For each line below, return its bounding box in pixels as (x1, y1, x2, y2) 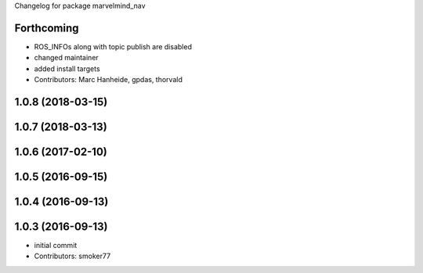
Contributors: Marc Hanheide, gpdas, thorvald (34, 75, 183, 84)
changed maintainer (34, 53, 99, 63)
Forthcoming (14, 21, 79, 34)
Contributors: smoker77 (34, 251, 111, 261)
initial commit (34, 241, 78, 250)
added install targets (34, 63, 101, 74)
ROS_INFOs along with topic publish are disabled (34, 41, 192, 51)
